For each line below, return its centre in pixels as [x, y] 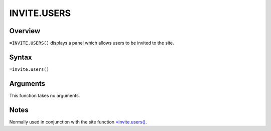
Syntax [21, 57]
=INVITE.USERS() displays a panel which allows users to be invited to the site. [92, 43]
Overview [25, 31]
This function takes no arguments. [45, 95]
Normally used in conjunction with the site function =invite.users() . [78, 122]
